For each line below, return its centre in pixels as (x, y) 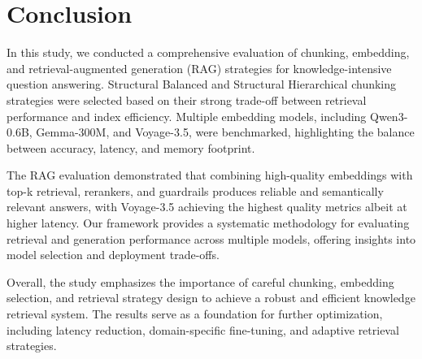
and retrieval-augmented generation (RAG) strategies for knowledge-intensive (199, 68)
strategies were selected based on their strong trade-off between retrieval (187, 99)
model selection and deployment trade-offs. (113, 255)
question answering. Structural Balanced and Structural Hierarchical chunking (202, 84)
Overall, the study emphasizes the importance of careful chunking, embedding (200, 281)
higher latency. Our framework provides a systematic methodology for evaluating (208, 223)
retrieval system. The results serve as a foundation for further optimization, (195, 314)
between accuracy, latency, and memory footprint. (131, 147)
